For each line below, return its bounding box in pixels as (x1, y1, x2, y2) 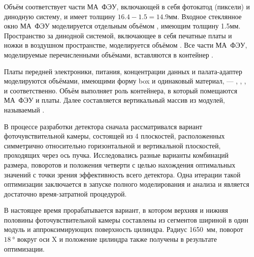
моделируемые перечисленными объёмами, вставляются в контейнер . (4, 49, 214, 59)
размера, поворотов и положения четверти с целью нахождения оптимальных (4, 159, 235, 170)
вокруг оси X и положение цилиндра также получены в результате (17, 234, 217, 244)
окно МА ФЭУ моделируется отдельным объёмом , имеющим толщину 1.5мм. (4, 21, 241, 31)
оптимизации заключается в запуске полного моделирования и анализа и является (4, 179, 250, 189)
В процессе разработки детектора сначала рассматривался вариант (4, 121, 202, 131)
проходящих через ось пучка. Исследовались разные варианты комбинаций (4, 150, 229, 160)
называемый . (4, 104, 44, 114)
